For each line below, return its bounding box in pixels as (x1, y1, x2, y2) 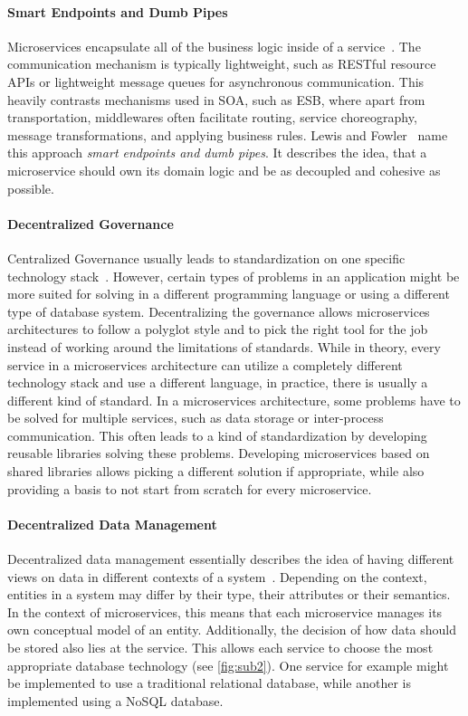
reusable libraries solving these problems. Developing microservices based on (7, 444, 430, 463)
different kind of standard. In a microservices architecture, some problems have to (7, 390, 461, 409)
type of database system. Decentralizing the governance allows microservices (7, 301, 430, 320)
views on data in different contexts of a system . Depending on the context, (7, 567, 427, 586)
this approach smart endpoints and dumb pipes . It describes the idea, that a (7, 143, 427, 162)
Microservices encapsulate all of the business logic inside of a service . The (7, 36, 421, 55)
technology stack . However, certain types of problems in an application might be (7, 266, 460, 285)
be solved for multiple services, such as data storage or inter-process (7, 408, 384, 427)
